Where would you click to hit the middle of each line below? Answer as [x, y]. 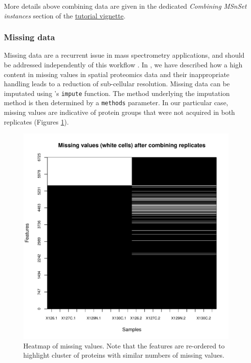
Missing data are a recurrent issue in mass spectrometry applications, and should [124, 55]
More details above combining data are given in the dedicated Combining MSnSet [125, 6]
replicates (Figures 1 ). [36, 121]
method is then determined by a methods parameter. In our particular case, [116, 103]
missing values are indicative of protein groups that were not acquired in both [119, 112]
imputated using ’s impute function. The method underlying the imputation [117, 93]
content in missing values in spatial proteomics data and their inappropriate [117, 74]
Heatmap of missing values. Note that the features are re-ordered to [124, 345]
